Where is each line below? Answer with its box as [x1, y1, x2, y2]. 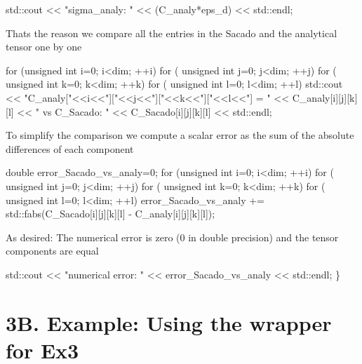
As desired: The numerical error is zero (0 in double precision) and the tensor [6, 229, 339, 244]
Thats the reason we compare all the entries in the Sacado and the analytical [6, 25, 337, 40]
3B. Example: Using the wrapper [6, 308, 332, 337]
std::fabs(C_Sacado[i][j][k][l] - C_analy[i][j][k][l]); [6, 206, 215, 221]
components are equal [6, 243, 99, 258]
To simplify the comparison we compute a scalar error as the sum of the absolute [6, 128, 354, 142]
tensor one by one [6, 39, 82, 54]
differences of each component [6, 141, 134, 156]
